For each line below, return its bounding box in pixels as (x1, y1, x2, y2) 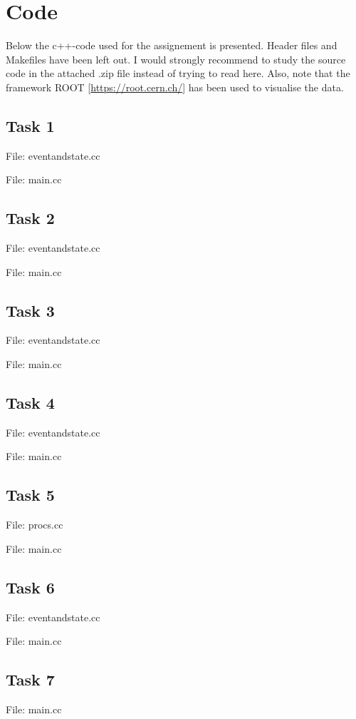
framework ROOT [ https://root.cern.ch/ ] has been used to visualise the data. (6, 79, 344, 94)
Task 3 (6, 299, 55, 321)
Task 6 (6, 576, 55, 598)
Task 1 (6, 114, 55, 136)
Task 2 (6, 207, 55, 229)
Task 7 (6, 668, 55, 690)
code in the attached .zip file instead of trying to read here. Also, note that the (6, 66, 350, 81)
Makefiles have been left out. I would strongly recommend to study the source (6, 51, 346, 66)
